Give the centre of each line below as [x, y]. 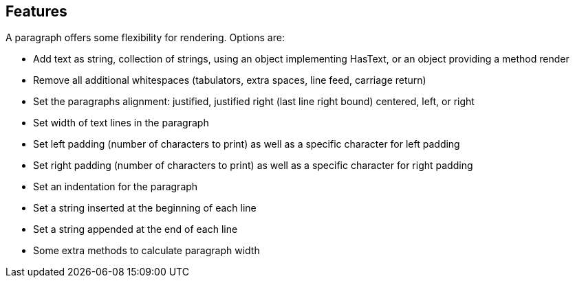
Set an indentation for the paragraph [116, 187]
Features [36, 11]
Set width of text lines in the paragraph [121, 123]
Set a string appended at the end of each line [135, 229]
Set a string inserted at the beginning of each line [145, 208]
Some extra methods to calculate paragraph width [147, 251]
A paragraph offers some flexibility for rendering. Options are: [145, 38]
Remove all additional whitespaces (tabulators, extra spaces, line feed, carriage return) [230, 80]
